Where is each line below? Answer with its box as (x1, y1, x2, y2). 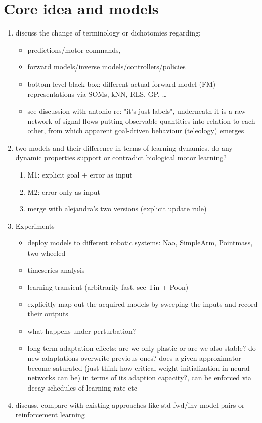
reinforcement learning (15, 409, 85, 420)
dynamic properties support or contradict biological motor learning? (15, 152, 227, 163)
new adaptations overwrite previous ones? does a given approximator (27, 352, 241, 363)
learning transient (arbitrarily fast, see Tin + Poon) (27, 281, 189, 292)
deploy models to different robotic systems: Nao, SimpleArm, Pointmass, (27, 237, 253, 248)
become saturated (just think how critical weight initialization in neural (27, 362, 250, 373)
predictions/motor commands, (27, 44, 121, 55)
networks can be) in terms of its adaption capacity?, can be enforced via (27, 372, 252, 383)
